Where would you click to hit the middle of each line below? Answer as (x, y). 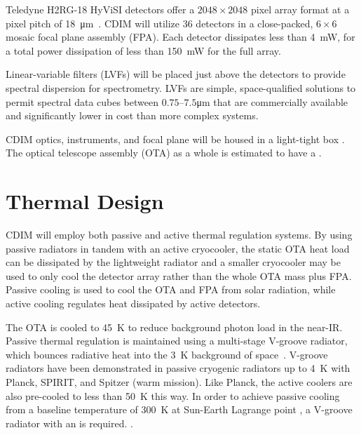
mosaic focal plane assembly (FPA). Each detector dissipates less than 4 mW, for (180, 37)
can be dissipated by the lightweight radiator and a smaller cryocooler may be (173, 262)
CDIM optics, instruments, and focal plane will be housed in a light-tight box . (175, 139)
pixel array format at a (300, 9)
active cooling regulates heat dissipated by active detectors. (133, 303)
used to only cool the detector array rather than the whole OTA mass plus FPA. (179, 275)
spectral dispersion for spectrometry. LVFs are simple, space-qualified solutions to (181, 87)
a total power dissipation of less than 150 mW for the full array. (143, 50)
